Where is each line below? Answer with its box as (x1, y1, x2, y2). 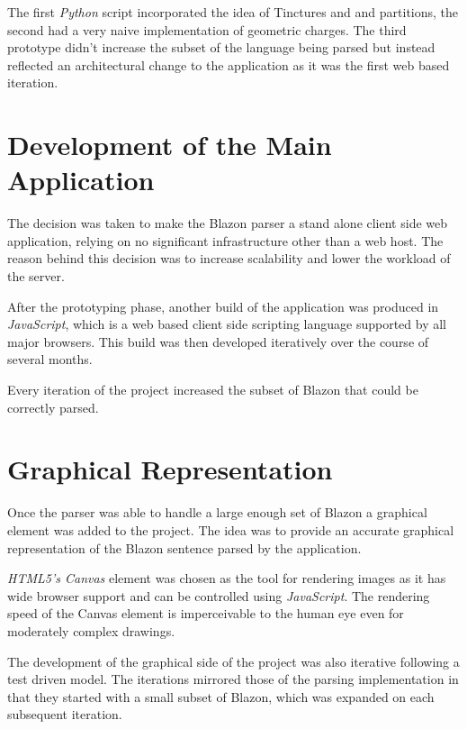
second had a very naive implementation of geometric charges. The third (7, 20, 407, 39)
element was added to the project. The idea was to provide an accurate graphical (7, 520, 454, 539)
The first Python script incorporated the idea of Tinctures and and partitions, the (7, 3, 459, 21)
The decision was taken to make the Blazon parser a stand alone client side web (7, 214, 448, 232)
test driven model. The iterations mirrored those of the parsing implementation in (7, 670, 459, 688)
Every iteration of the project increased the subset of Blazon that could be (7, 380, 418, 399)
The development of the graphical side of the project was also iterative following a (7, 652, 460, 670)
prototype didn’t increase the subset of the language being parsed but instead (7, 38, 436, 57)
